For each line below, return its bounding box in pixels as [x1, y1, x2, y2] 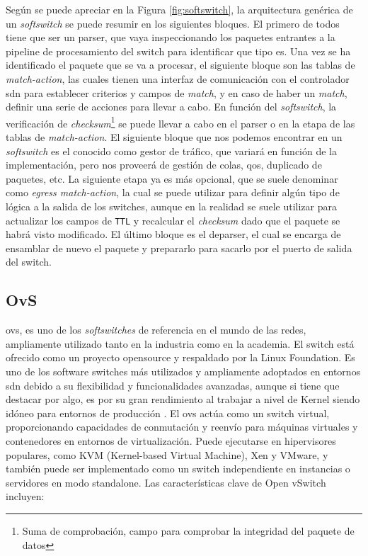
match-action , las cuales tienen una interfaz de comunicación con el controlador [6, 71, 350, 86]
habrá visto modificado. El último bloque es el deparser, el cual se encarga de [6, 227, 341, 242]
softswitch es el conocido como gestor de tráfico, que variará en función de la [6, 143, 337, 158]
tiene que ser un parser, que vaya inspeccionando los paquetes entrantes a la [6, 30, 335, 45]
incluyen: [6, 489, 45, 504]
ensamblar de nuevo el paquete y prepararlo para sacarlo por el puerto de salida [6, 240, 352, 255]
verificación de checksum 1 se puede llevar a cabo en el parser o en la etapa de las [6, 113, 355, 130]
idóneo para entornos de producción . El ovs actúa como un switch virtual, [6, 405, 330, 420]
